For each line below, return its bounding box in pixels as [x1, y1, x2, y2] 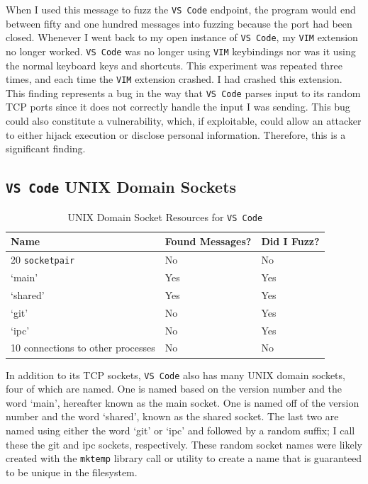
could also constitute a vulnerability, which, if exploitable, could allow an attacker [6, 113, 362, 128]
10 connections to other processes [11, 340, 155, 355]
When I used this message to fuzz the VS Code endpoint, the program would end [6, 2, 356, 16]
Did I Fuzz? [261, 234, 320, 249]
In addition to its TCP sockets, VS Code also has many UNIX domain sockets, [6, 367, 345, 382]
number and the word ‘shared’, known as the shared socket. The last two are [6, 409, 339, 424]
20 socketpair [11, 252, 75, 267]
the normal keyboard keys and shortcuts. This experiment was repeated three [6, 57, 343, 72]
